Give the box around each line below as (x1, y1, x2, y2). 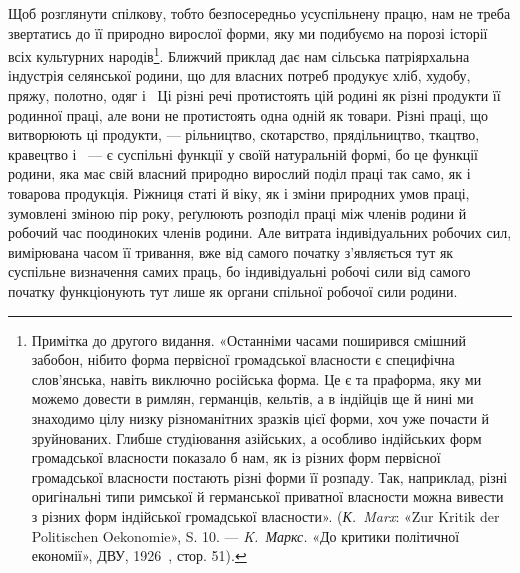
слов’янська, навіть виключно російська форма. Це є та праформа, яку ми (31, 368, 482, 389)
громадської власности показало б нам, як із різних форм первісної (31, 447, 441, 468)
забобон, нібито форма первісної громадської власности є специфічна (31, 349, 455, 370)
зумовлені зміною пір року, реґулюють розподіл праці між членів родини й (8, 202, 467, 223)
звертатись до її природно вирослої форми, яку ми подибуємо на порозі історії (8, 22, 488, 43)
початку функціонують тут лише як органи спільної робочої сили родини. (8, 280, 458, 301)
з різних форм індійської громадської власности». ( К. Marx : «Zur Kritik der (31, 505, 500, 526)
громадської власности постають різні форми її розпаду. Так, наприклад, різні (31, 466, 508, 487)
